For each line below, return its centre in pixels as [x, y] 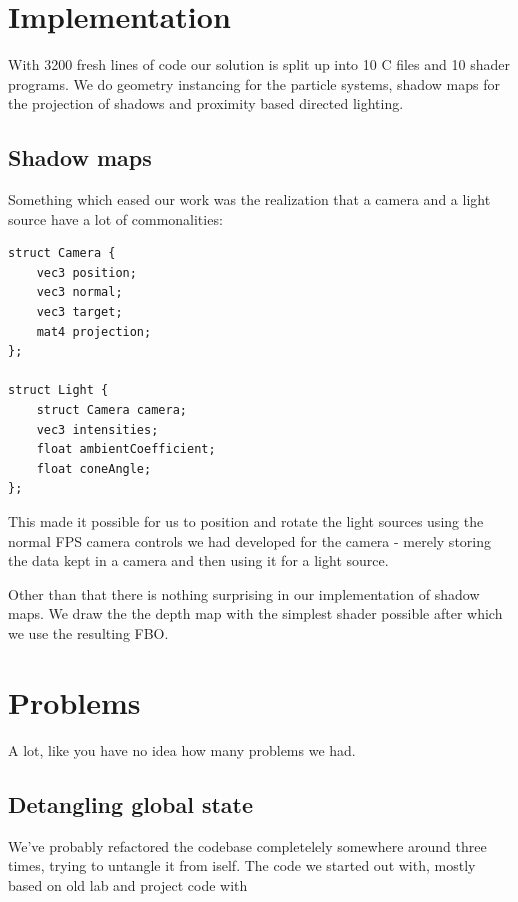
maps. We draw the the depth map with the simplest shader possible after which [255, 613]
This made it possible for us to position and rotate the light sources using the [246, 521]
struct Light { [58, 390]
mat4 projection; [94, 331]
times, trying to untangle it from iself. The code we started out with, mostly [242, 865]
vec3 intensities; [97, 429]
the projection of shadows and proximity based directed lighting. [206, 103]
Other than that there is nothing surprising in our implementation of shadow [244, 593]
